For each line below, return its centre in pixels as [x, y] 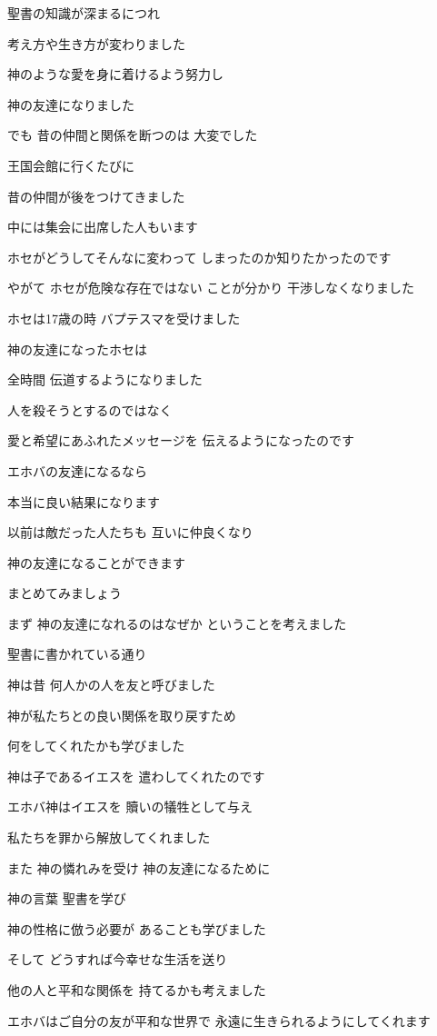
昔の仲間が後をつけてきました [96, 196]
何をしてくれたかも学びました [96, 746]
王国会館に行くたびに [71, 165]
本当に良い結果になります [84, 501]
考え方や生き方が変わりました [96, 43]
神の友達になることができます [96, 562]
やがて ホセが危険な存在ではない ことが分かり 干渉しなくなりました [211, 288]
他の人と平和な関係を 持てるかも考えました [137, 990]
